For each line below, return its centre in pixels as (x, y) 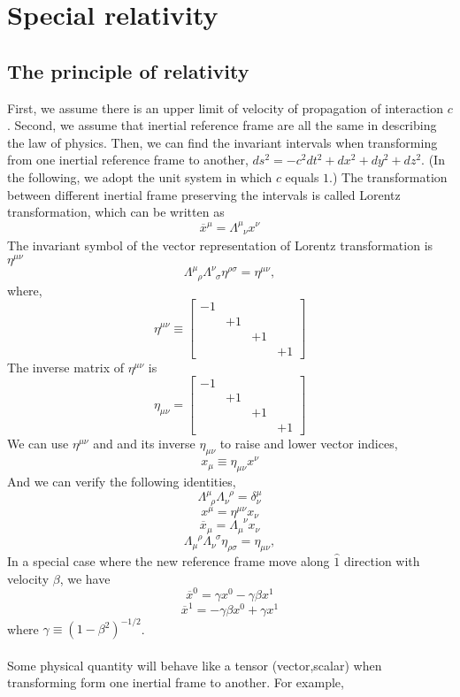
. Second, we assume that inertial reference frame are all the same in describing (222, 125)
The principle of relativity (128, 70)
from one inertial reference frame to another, (128, 160)
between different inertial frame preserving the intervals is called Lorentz (204, 194)
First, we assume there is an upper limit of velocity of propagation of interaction (226, 107)
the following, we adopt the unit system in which (140, 176)
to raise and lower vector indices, (309, 444)
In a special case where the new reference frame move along (169, 561)
